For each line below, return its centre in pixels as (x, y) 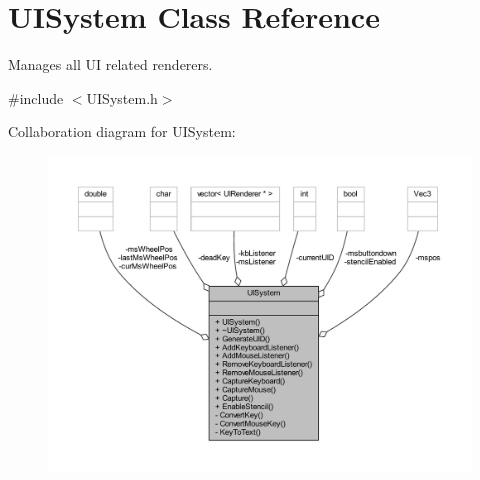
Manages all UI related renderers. (110, 64)
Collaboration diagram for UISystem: (122, 131)
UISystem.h (122, 97)
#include (36, 97)
